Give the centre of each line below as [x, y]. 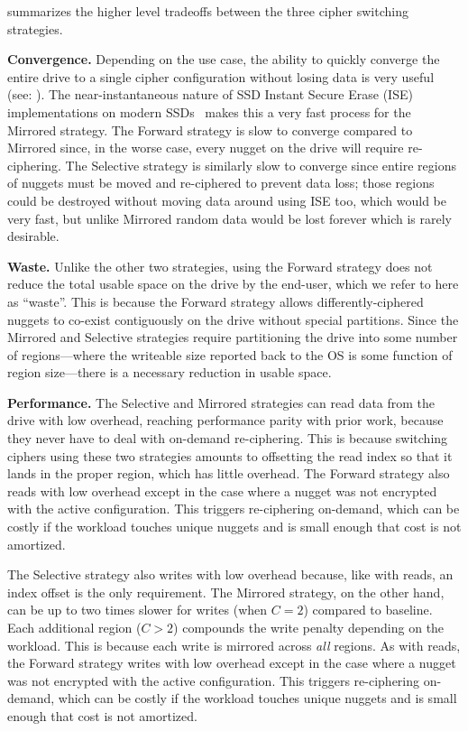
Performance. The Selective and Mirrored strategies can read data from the [221, 402]
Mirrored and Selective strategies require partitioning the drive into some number [233, 337]
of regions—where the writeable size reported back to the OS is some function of [230, 354]
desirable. [33, 236]
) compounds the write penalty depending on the [309, 627]
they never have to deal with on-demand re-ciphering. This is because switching [228, 438]
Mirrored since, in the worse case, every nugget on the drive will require [206, 148]
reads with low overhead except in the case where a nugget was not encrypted [222, 490]
